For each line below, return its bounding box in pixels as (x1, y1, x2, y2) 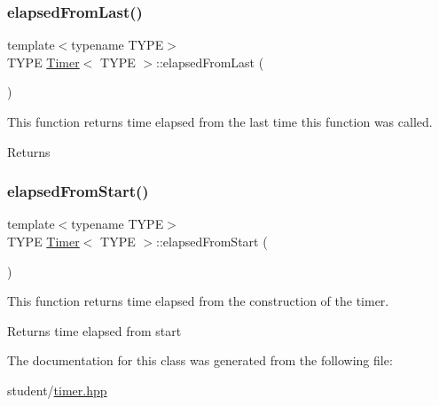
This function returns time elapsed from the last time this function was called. (7, 113, 433, 130)
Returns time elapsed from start (7, 321, 182, 340)
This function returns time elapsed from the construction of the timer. (7, 292, 389, 310)
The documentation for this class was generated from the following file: (7, 351, 393, 370)
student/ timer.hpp (7, 380, 107, 399)
